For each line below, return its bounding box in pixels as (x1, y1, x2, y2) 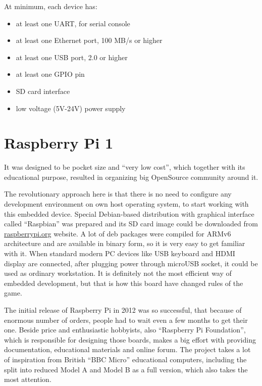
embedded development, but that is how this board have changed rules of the (4, 277, 243, 288)
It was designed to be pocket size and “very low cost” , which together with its (4, 162, 245, 172)
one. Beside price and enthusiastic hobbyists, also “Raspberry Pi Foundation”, (4, 324, 246, 335)
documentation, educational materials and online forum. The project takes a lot (4, 344, 251, 355)
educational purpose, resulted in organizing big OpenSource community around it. (4, 171, 258, 182)
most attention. (4, 374, 51, 384)
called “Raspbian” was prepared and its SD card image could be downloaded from (4, 218, 258, 229)
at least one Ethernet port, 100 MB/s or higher (16, 35, 163, 45)
